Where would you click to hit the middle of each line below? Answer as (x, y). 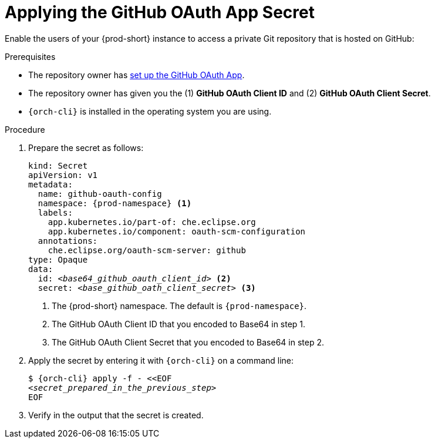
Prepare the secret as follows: (86, 147)
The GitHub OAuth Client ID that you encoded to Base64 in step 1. (179, 324)
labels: (55, 212)
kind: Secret (58, 165)
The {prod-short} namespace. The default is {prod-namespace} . (179, 306)
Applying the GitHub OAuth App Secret (160, 12)
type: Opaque (58, 259)
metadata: (50, 184)
